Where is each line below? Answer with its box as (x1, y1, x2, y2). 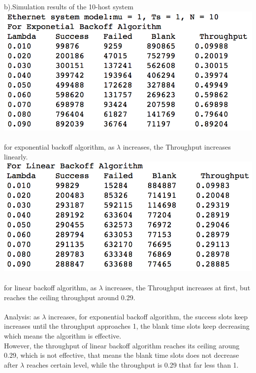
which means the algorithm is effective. (4, 330, 122, 341)
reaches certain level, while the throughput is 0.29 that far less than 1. (26, 359, 239, 370)
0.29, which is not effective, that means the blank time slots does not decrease (4, 350, 239, 360)
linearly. (4, 151, 28, 161)
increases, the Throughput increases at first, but (105, 282, 251, 292)
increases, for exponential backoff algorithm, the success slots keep (48, 311, 248, 321)
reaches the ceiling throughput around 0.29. (4, 292, 135, 302)
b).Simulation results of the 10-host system (4, 1, 133, 11)
